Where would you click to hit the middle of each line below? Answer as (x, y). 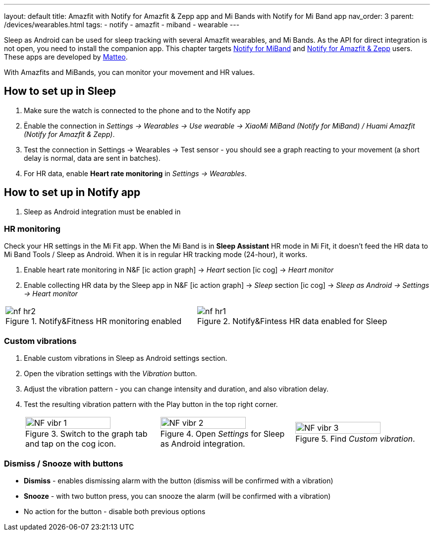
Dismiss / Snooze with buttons (64, 463)
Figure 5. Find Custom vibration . (355, 439)
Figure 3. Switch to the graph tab (86, 434)
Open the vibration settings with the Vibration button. (110, 374)
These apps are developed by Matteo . (66, 57)
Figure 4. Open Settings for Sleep (222, 434)
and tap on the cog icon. (71, 444)
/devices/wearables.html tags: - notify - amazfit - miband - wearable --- (122, 25)
